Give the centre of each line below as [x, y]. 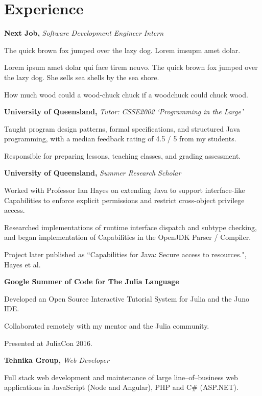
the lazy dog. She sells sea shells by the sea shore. [82, 77]
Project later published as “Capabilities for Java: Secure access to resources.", [125, 254]
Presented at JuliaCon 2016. [48, 343]
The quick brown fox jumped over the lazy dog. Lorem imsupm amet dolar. [122, 50]
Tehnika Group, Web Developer [57, 360]
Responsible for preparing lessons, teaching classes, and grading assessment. [123, 155]
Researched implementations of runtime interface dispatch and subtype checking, [130, 227]
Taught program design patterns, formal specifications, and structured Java [122, 128]
